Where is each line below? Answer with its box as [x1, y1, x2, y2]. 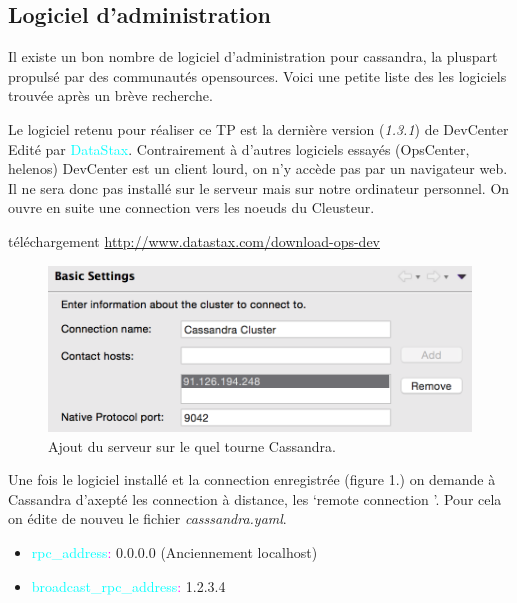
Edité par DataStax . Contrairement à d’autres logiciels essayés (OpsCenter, [8, 138, 470, 159]
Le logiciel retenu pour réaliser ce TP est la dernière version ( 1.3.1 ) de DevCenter [8, 118, 509, 139]
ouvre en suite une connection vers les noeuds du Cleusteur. [8, 197, 375, 218]
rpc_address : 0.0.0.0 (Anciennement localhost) [31, 541, 318, 562]
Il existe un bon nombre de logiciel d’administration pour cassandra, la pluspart [8, 46, 498, 67]
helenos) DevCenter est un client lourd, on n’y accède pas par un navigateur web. [8, 158, 508, 179]
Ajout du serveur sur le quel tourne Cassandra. [48, 435, 336, 456]
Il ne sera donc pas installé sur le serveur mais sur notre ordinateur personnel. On [8, 177, 510, 198]
